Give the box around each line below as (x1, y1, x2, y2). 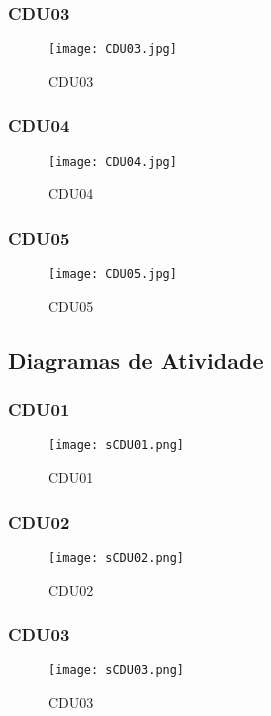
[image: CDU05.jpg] (48, 267, 177, 282)
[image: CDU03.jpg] (48, 42, 177, 57)
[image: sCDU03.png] (48, 663, 185, 678)
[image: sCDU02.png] (48, 550, 185, 565)
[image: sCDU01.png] (48, 438, 185, 453)
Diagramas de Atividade (8, 344, 264, 375)
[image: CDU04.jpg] (48, 154, 177, 169)
